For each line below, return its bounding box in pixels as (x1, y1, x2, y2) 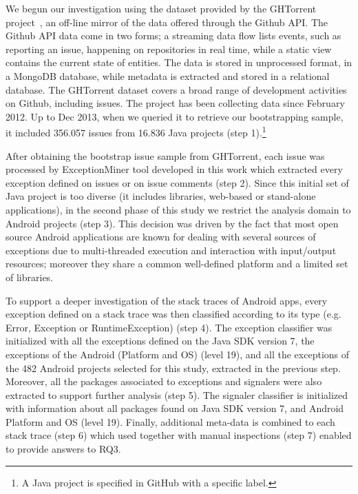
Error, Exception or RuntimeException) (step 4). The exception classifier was (6, 320, 333, 334)
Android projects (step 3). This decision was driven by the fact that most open (6, 216, 339, 230)
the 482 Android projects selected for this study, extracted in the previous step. (6, 360, 341, 375)
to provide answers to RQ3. (6, 442, 121, 456)
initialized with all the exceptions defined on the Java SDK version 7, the (6, 333, 315, 348)
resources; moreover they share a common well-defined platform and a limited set (6, 256, 348, 271)
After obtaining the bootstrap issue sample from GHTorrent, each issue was (6, 148, 325, 163)
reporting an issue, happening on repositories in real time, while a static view (6, 41, 332, 56)
